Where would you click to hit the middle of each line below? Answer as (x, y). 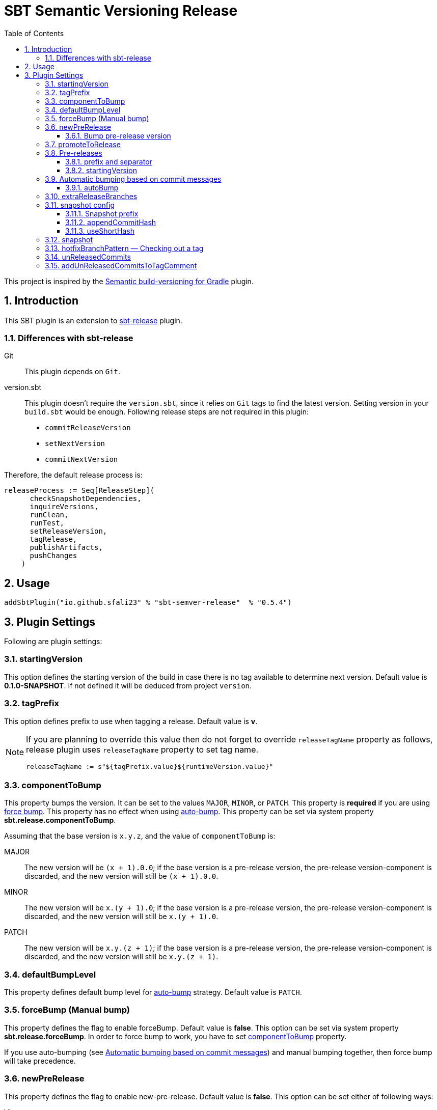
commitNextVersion (81, 460)
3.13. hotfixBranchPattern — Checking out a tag (124, 248)
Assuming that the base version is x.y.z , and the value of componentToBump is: (140, 836)
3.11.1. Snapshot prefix (102, 213)
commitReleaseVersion (88, 428)
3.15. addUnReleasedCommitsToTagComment (121, 265)
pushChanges (53, 556)
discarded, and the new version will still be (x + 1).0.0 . (121, 876)
